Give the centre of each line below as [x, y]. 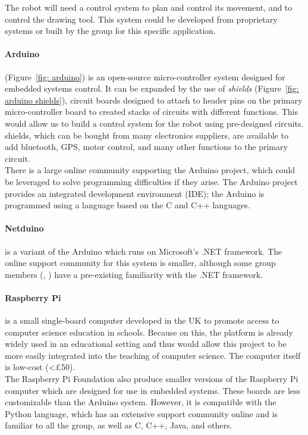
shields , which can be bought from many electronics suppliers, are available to [147, 135]
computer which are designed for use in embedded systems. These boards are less [153, 390]
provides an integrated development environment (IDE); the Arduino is [135, 193]
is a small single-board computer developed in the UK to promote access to [142, 320]
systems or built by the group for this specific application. [110, 31]
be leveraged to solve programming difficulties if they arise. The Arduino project [151, 181]
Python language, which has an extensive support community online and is [142, 413]
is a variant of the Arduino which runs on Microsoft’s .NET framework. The [144, 251]
